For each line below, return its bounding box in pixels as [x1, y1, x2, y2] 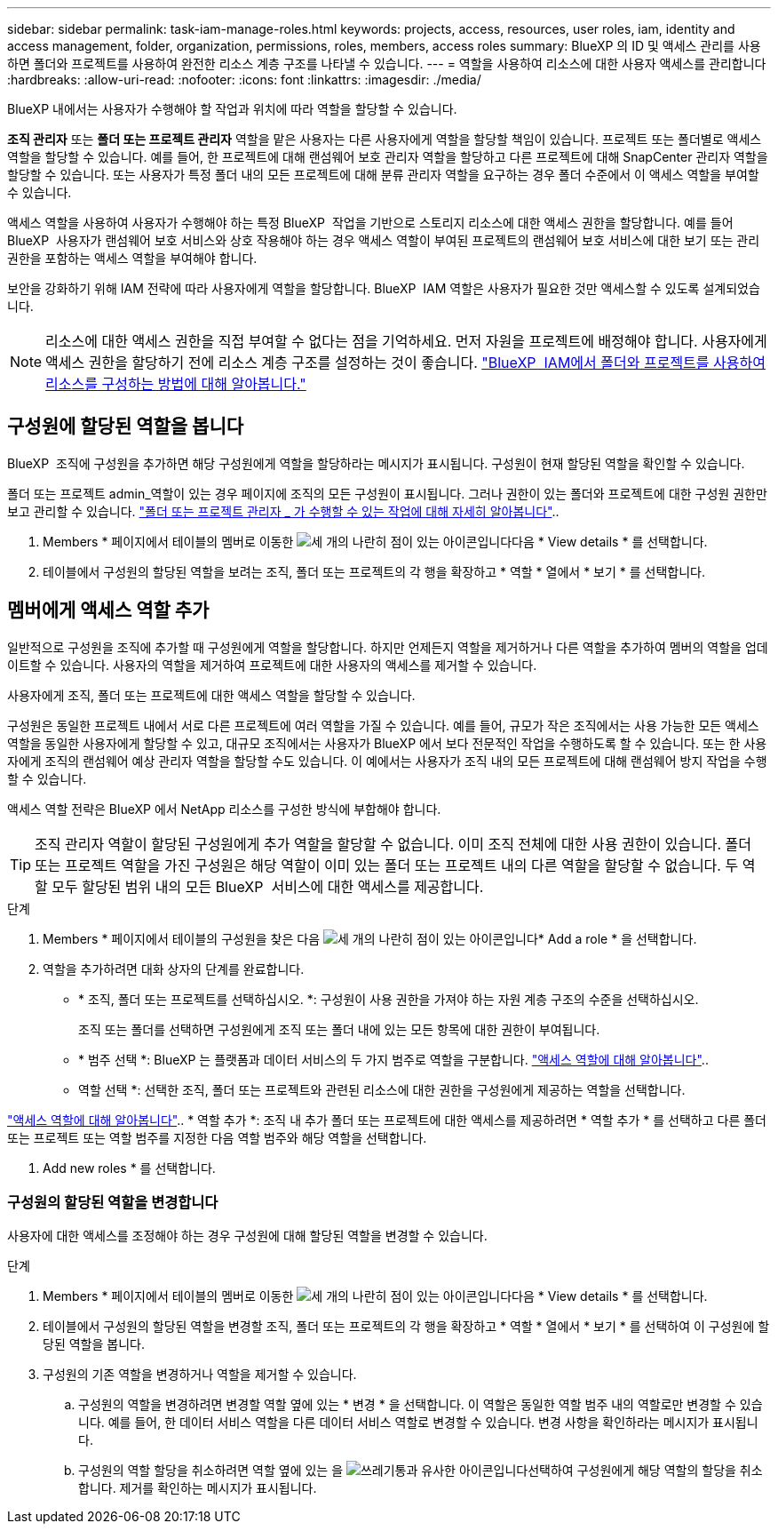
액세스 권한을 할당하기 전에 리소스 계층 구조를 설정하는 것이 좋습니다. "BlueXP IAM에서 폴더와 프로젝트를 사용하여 [45, 354, 766, 371]
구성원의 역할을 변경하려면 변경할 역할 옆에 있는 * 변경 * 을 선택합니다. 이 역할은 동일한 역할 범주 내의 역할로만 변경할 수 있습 [78, 1397, 763, 1413]
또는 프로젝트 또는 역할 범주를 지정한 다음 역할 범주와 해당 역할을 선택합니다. [7, 1129, 427, 1145]
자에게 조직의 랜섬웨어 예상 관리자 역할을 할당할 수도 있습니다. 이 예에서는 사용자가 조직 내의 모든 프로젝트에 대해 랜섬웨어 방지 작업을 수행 [7, 753, 767, 769]
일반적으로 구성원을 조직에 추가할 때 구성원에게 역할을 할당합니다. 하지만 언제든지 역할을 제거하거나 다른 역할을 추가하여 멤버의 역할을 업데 [7, 639, 768, 655]
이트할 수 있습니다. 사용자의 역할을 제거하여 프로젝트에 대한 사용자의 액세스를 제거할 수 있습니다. [7, 657, 537, 673]
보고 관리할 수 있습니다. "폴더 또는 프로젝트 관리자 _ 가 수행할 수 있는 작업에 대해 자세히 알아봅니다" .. [7, 503, 560, 519]
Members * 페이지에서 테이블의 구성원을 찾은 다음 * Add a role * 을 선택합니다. [43, 930, 697, 946]
